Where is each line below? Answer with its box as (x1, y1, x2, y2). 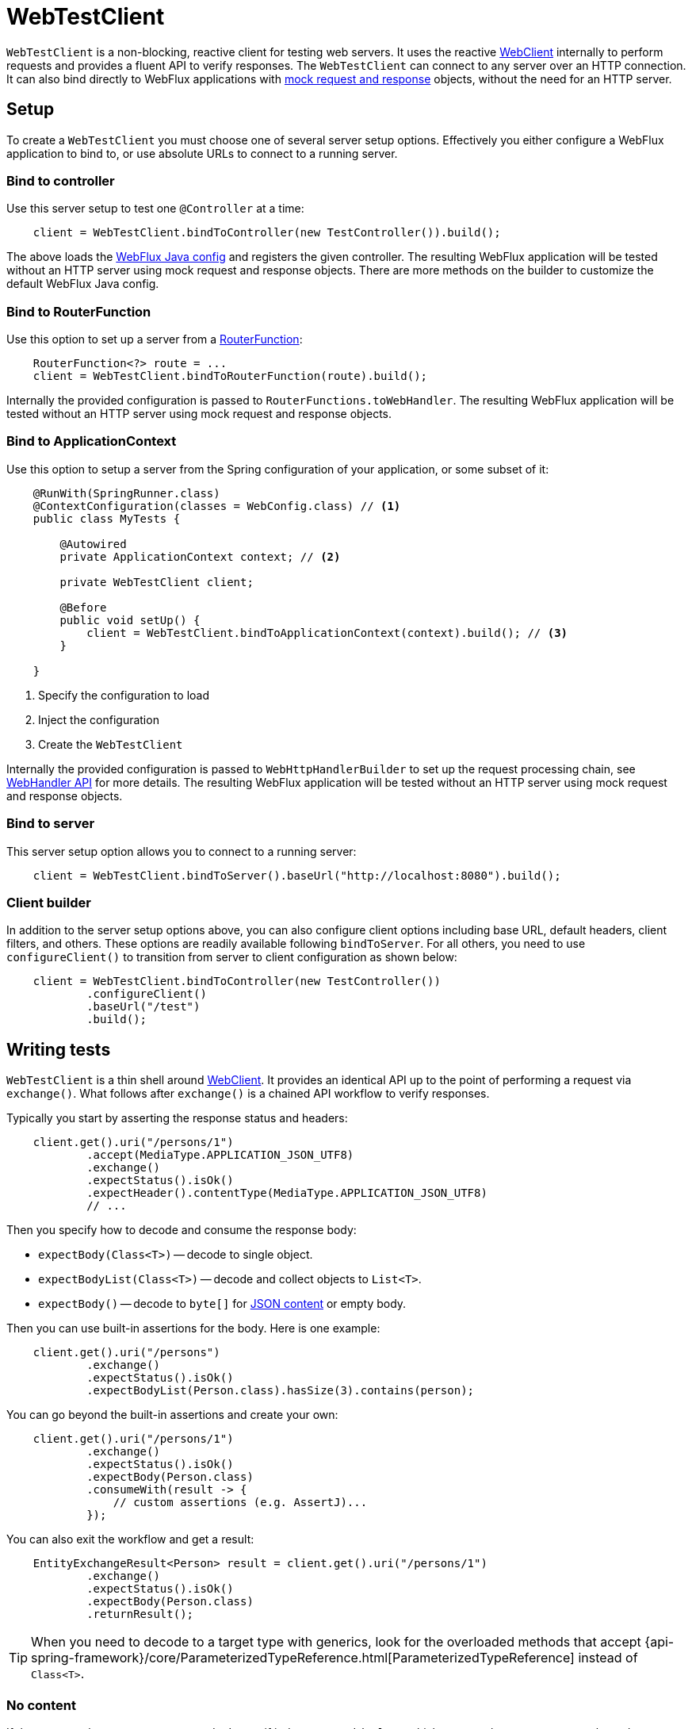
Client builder (6, 894, 91, 911)
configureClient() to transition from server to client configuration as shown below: (6, 950, 457, 964)
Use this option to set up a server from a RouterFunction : (6, 332, 303, 347)
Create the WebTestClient (38, 737, 183, 751)
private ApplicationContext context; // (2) (59, 550, 341, 563)
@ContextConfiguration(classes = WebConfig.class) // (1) (32, 499, 401, 512)
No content (6, 1696, 76, 1713)
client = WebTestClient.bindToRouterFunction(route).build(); (32, 370, 428, 383)
